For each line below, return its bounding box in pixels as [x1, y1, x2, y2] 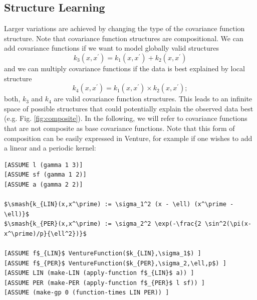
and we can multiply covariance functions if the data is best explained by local [4, 63, 245, 73]
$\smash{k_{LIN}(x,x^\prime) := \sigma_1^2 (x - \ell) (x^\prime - [4, 201, 234, 208]
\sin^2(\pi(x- [204, 220, 251, 228]
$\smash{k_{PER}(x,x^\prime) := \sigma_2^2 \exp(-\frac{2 [4, 220, 201, 228]
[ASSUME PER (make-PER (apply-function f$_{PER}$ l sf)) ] [4, 279, 205, 286]
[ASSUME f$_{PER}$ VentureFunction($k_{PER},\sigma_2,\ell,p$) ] [4, 259, 226, 267]
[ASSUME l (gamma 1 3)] [4, 161, 83, 169]
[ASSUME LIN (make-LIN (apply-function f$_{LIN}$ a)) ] [4, 269, 194, 277]
